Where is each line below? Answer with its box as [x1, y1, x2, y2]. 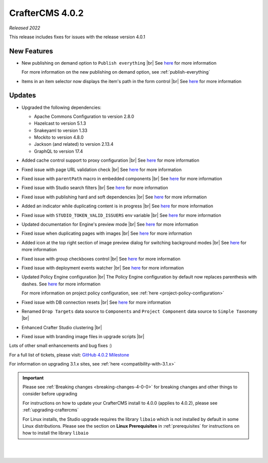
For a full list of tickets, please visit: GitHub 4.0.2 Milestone [9, 352, 130, 358]
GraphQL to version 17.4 [34, 148, 83, 154]
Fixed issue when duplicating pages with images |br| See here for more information [21, 230, 192, 236]
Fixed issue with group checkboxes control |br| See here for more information [21, 256, 181, 262]
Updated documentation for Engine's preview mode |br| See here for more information [21, 221, 199, 227]
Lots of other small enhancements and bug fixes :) [9, 343, 112, 349]
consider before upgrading [22, 391, 77, 397]
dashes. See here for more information [21, 281, 101, 287]
